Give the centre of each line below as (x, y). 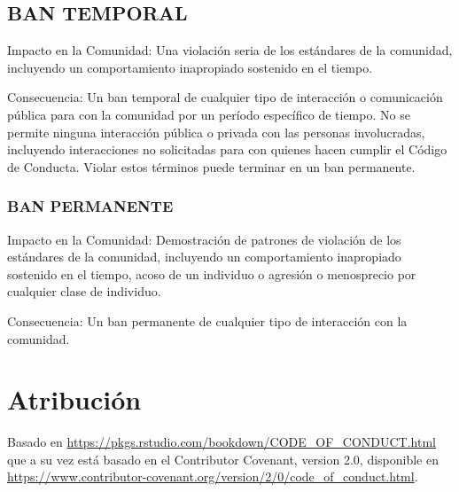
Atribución (74, 399)
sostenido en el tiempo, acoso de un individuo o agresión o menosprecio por (212, 273)
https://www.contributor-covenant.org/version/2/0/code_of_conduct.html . (213, 476)
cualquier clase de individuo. (84, 291)
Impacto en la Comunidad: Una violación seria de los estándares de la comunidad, (230, 50)
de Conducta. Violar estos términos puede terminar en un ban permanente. (211, 166)
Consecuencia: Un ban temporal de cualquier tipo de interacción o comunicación (225, 97)
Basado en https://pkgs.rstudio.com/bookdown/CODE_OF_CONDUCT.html (222, 442)
